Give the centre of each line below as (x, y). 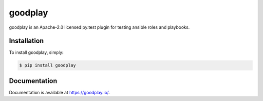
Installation (26, 41)
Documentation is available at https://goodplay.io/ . (59, 92)
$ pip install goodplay (48, 65)
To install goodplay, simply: (36, 52)
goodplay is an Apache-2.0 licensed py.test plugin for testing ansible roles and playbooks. (99, 27)
